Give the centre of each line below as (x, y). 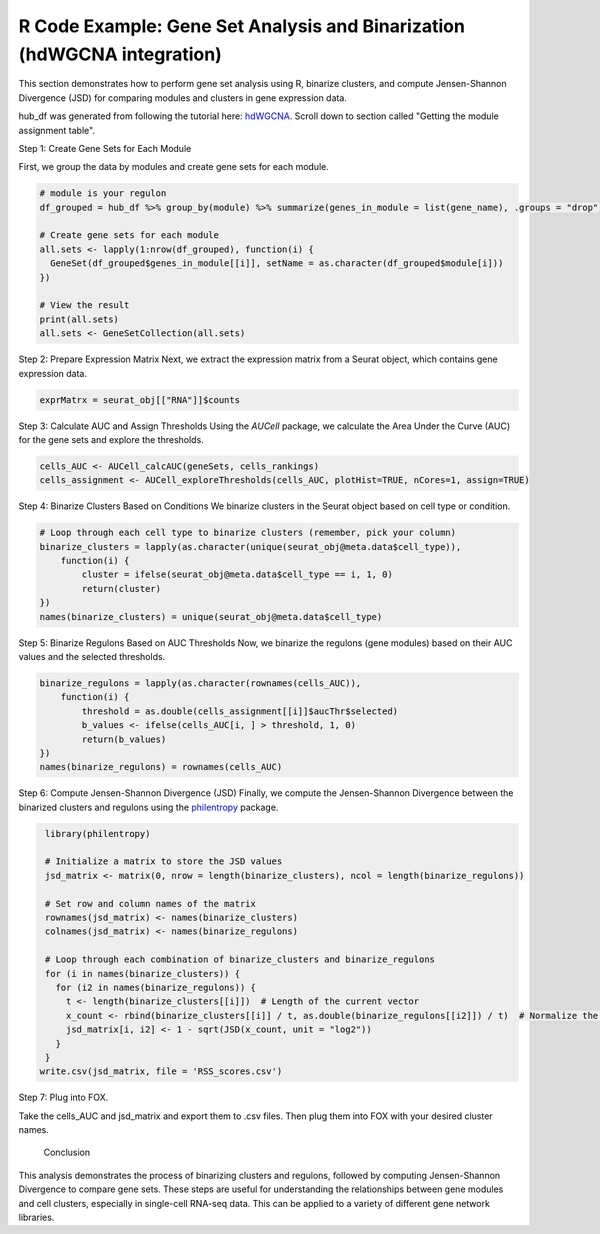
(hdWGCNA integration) (120, 54)
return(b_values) (124, 739)
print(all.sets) (79, 319)
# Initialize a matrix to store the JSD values (164, 861)
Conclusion (67, 1152)
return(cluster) (121, 588)
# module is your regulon (103, 193)
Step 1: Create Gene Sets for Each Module (105, 148)
